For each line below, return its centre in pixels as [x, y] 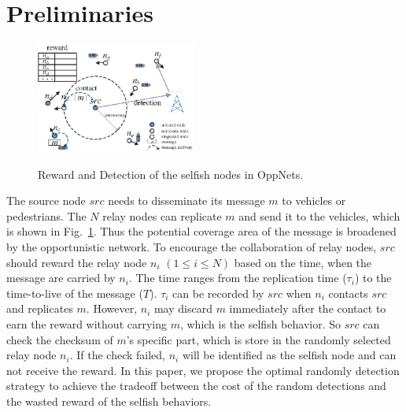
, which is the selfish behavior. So [260, 323]
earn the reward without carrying [87, 323]
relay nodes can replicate [162, 215]
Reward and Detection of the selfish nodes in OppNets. [171, 174]
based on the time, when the [303, 262]
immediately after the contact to [308, 308]
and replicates [40, 308]
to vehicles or [314, 200]
